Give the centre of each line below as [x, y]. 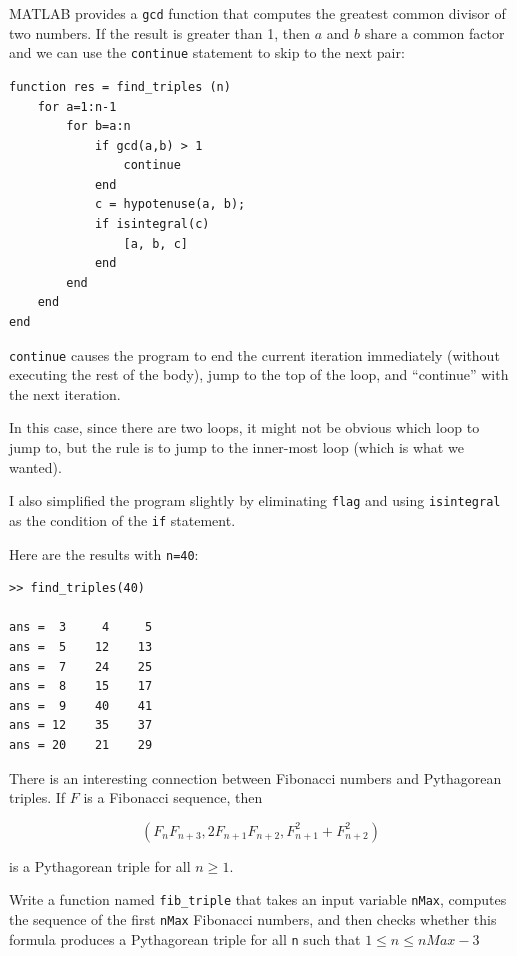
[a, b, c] [155, 243]
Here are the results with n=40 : [104, 553]
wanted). [35, 466]
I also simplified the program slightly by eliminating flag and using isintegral [255, 500]
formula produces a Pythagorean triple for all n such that [185, 938]
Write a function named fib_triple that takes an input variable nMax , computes [258, 899]
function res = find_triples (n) [120, 86]
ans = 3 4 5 [81, 627]
